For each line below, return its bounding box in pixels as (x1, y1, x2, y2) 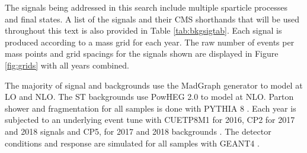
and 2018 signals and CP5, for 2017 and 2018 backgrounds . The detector (5, 125, 271, 137)
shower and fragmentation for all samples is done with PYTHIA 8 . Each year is (5, 102, 296, 114)
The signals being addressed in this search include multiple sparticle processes (5, 1, 287, 13)
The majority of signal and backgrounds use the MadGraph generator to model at (5, 79, 303, 91)
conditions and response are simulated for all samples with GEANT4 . (5, 136, 260, 149)
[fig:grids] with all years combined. (5, 58, 129, 71)
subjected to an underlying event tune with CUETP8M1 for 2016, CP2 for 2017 (5, 113, 295, 126)
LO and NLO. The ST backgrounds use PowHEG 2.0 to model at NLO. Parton (5, 90, 294, 103)
